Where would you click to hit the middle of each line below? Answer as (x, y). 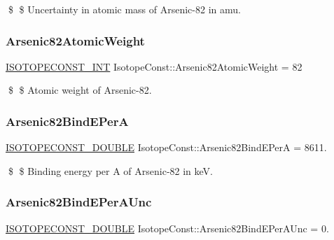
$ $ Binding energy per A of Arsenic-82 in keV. (111, 170)
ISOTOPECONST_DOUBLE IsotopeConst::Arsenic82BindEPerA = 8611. (166, 147)
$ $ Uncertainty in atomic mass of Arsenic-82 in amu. (124, 9)
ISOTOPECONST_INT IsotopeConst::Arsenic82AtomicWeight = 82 (154, 66)
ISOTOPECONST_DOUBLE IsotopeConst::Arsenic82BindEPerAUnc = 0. (167, 228)
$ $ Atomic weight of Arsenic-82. (80, 90)
